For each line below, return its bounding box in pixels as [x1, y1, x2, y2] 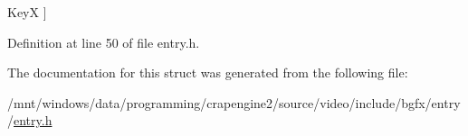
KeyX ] [7, 3, 47, 21]
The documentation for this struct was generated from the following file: [7, 63, 408, 82]
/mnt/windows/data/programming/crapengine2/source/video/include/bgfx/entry [7, 93, 461, 112]
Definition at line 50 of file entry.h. [7, 32, 200, 51]
